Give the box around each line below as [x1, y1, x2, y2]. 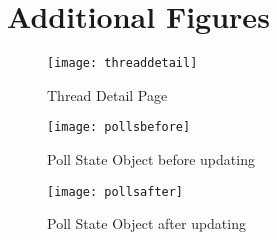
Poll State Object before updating [47, 149, 255, 170]
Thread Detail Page [47, 84, 168, 105]
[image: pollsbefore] [47, 120, 191, 135]
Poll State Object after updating [47, 213, 246, 234]
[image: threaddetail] [47, 56, 198, 71]
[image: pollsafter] [47, 184, 184, 199]
